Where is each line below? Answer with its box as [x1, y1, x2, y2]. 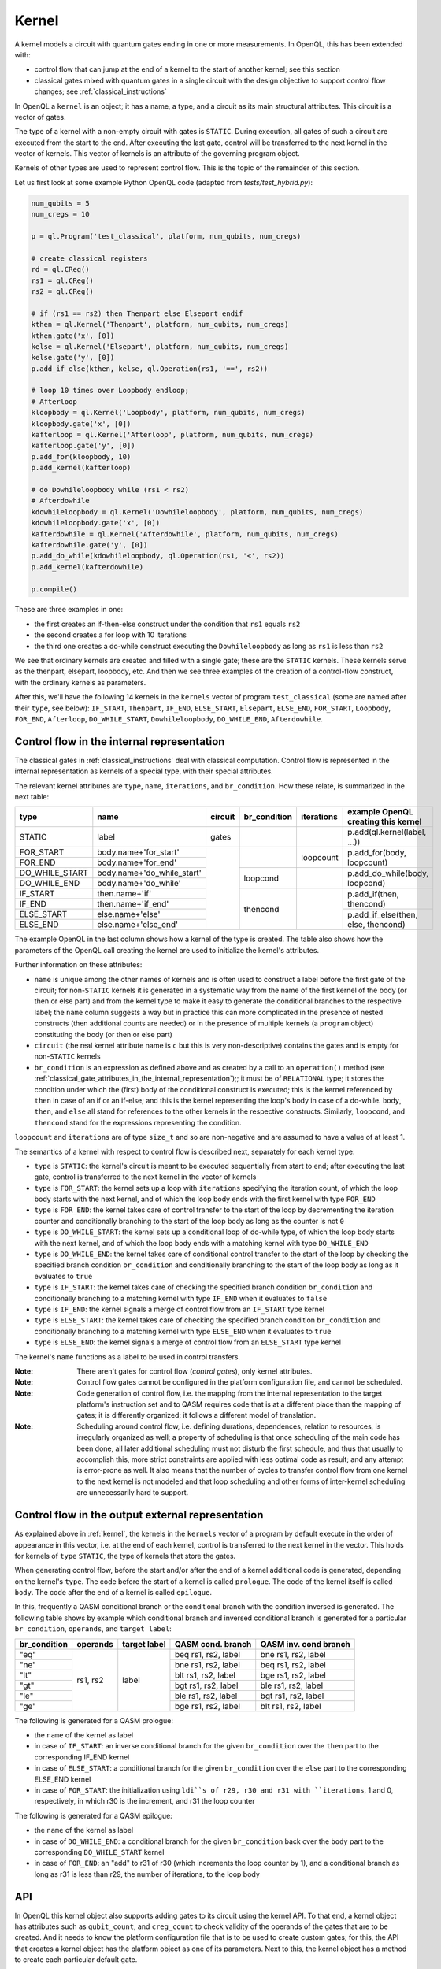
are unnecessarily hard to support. [76, 1488, 189, 1497]
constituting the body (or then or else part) [34, 1029, 173, 1039]
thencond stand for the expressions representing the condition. [34, 1118, 242, 1127]
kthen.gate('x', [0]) [31, 331, 115, 340]
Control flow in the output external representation [14, 1508, 264, 1522]
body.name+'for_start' [97, 847, 180, 858]
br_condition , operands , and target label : [14, 1624, 172, 1633]
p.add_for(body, [347, 847, 407, 858]
